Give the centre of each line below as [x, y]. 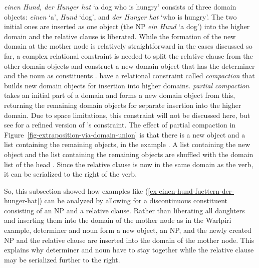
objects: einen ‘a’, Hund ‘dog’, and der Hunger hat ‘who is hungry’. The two [120, 16]
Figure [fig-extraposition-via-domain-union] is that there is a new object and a [125, 134]
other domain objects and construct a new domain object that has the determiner [129, 65]
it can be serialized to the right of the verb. [71, 174]
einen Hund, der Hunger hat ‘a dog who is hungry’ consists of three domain [120, 7]
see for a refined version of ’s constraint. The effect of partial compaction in [120, 125]
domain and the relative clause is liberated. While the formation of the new [120, 36]
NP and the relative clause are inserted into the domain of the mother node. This [129, 240]
